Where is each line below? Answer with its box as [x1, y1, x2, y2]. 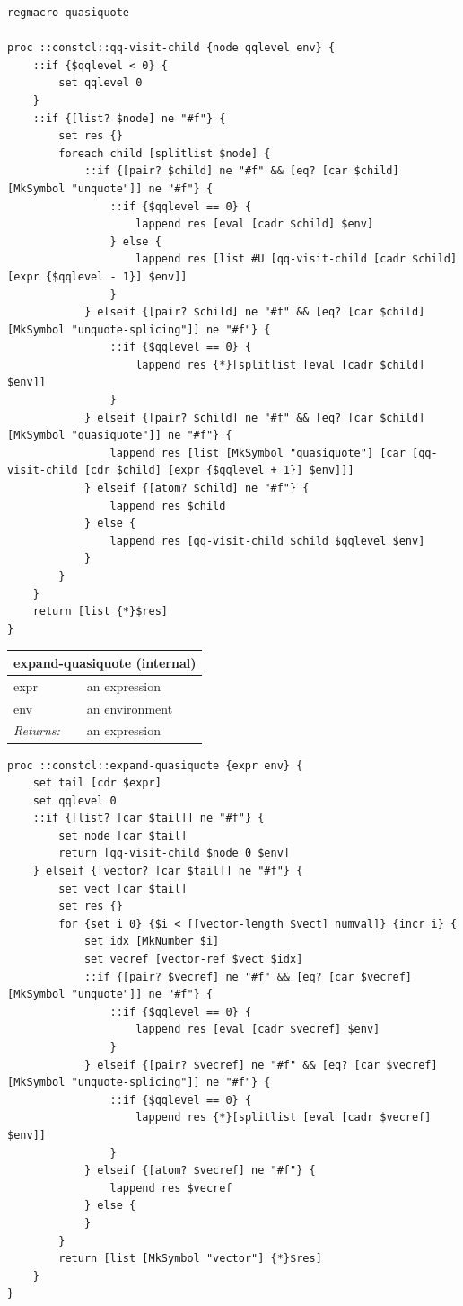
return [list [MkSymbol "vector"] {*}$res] [58, 1252, 322, 1266]
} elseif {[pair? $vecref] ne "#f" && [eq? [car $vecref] [83, 1058, 438, 1071]
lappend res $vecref [109, 1181, 232, 1195]
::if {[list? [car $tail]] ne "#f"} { [32, 812, 265, 825]
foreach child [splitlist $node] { [58, 147, 271, 160]
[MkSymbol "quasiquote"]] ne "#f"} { [7, 429, 232, 442]
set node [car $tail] [58, 829, 188, 842]
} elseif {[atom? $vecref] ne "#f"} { [83, 1164, 316, 1177]
